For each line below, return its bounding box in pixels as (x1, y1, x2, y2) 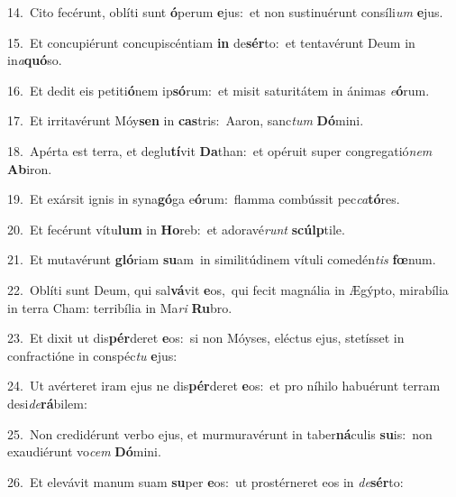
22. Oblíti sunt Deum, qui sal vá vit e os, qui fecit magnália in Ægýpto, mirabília (7, 280, 449, 299)
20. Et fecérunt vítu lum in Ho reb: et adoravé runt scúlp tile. (7, 219, 345, 238)
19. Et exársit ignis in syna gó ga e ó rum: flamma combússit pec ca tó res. (7, 189, 400, 208)
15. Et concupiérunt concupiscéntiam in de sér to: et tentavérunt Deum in (7, 32, 415, 51)
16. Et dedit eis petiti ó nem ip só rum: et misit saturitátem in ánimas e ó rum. (7, 80, 430, 99)
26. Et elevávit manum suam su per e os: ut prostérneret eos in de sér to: (7, 472, 404, 491)
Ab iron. (7, 159, 52, 178)
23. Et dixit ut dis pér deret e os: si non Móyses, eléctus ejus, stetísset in (7, 328, 405, 347)
